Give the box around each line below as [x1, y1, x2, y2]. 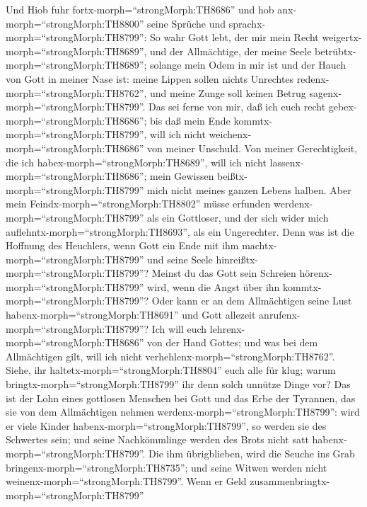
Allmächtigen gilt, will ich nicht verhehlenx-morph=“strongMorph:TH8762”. [6, 348, 335, 363]
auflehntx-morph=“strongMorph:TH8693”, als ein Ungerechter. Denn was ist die [6, 224, 354, 239]
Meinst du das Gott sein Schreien [151, 266, 296, 280]
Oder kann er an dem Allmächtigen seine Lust [151, 293, 352, 308]
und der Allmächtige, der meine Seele [150, 43, 312, 58]
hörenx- [299, 266, 332, 280]
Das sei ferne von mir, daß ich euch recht [148, 99, 326, 114]
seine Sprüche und [147, 16, 226, 30]
